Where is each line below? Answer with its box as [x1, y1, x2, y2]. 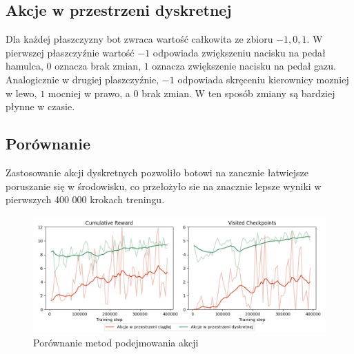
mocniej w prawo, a [48, 85, 130, 100]
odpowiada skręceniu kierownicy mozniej [177, 72, 349, 86]
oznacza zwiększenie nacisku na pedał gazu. [152, 59, 336, 73]
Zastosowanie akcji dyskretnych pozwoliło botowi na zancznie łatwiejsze [6, 165, 309, 179]
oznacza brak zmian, [55, 59, 141, 73]
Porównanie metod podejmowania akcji [33, 335, 199, 349]
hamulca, [6, 59, 43, 73]
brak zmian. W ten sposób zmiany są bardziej [141, 85, 335, 100]
